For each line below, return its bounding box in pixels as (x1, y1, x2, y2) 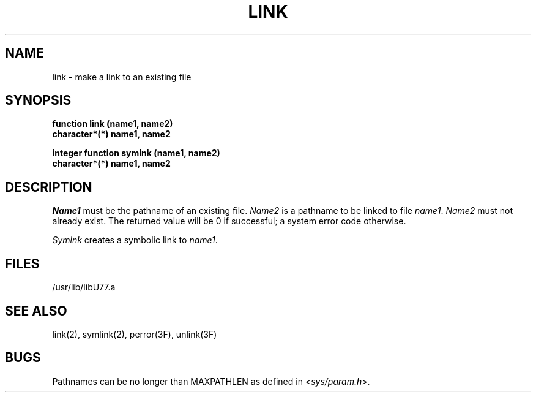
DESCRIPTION (5, 179, 92, 195)
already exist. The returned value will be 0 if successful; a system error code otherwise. (52, 216, 406, 227)
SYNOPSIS (5, 93, 72, 108)
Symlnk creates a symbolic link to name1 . (52, 235, 218, 246)
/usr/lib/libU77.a (52, 282, 116, 293)
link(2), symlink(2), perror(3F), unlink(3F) (52, 328, 217, 339)
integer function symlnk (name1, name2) (52, 148, 220, 159)
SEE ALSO (5, 303, 67, 319)
